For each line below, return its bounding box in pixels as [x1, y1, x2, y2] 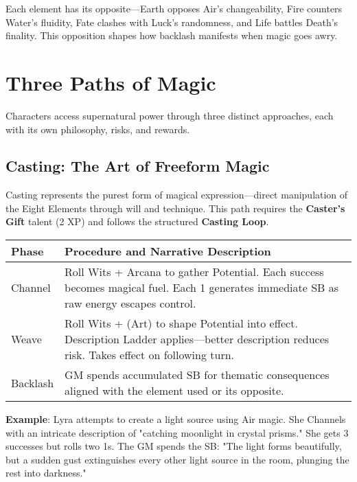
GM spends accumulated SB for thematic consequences [65, 367, 330, 383]
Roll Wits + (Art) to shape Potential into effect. [65, 315, 298, 332]
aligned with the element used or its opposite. [65, 382, 284, 399]
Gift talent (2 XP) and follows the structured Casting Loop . [5, 214, 269, 229]
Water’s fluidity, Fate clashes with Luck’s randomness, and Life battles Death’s [5, 14, 338, 29]
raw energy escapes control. [65, 295, 196, 312]
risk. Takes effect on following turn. [65, 347, 235, 363]
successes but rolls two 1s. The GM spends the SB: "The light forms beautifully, [5, 439, 342, 453]
